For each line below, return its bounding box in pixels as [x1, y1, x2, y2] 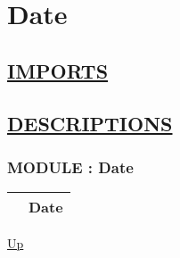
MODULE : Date [7, 155, 134, 178]
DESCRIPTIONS [7, 109, 173, 137]
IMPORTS [7, 56, 109, 84]
